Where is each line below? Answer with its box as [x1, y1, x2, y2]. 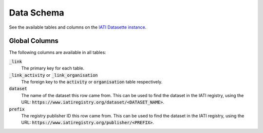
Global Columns [9, 37, 58, 45]
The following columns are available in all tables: [9, 50, 107, 55]
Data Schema [9, 7, 64, 18]
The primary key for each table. [21, 66, 85, 71]
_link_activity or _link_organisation [9, 72, 98, 78]
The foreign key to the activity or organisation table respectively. [21, 79, 163, 85]
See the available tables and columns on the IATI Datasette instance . [9, 24, 147, 30]
